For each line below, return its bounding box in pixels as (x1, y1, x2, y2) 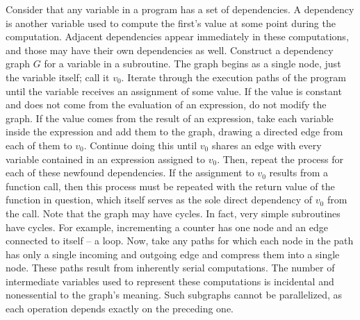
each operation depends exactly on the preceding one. (6, 301, 234, 316)
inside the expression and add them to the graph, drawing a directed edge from (6, 124, 343, 139)
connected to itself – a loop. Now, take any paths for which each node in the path (6, 233, 354, 248)
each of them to (6, 137, 72, 152)
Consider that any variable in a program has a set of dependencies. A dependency (6, 2, 354, 16)
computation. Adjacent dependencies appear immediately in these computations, (6, 29, 349, 44)
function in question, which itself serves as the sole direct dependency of (6, 192, 313, 207)
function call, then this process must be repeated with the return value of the (6, 178, 335, 193)
